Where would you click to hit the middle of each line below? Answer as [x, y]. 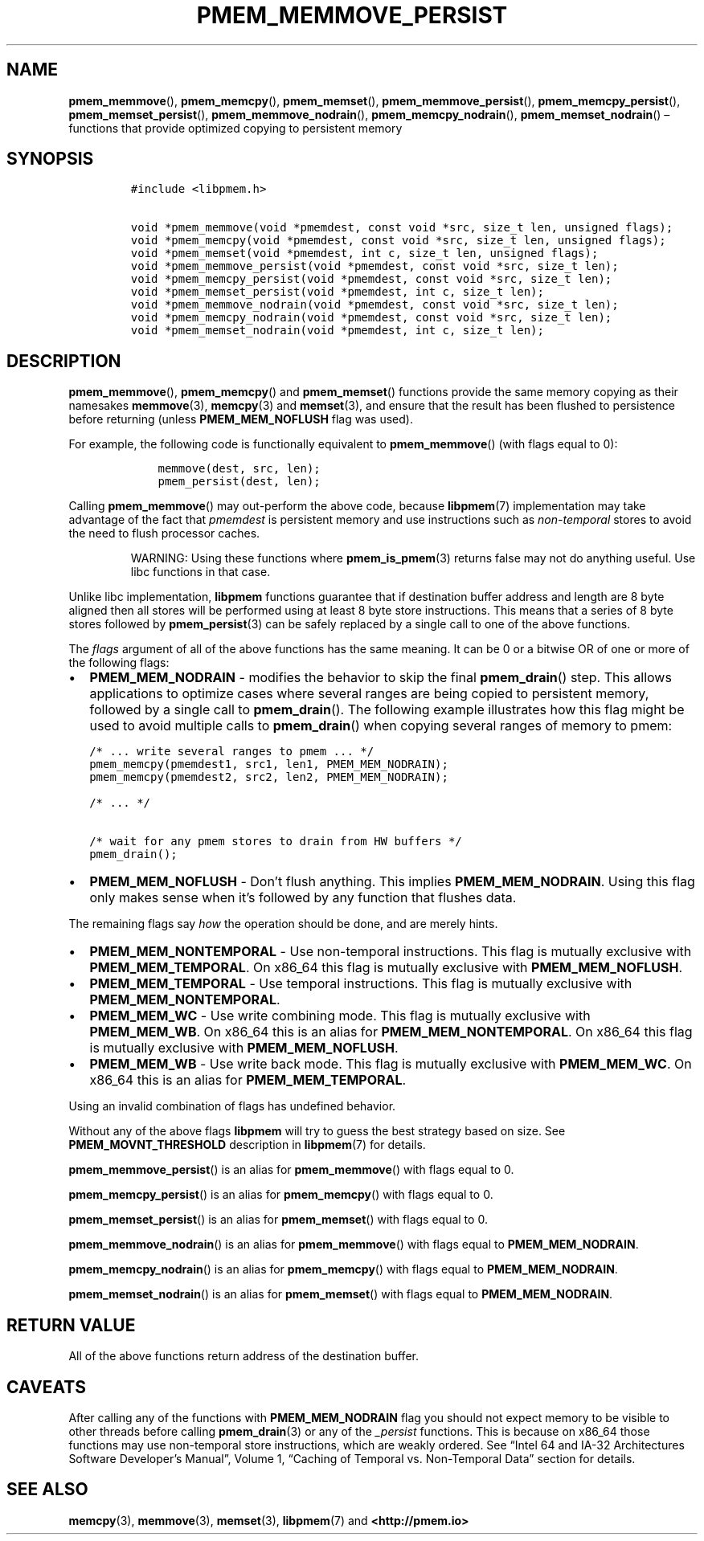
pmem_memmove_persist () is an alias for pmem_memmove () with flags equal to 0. [291, 1170]
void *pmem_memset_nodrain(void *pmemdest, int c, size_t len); [337, 331]
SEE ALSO [47, 1490]
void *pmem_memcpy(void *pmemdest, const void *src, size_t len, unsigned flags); [398, 241]
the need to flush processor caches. [164, 533]
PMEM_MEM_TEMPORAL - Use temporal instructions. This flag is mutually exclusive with [361, 984]
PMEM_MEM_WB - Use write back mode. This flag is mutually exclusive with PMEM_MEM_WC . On [391, 1064]
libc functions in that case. [201, 572]
